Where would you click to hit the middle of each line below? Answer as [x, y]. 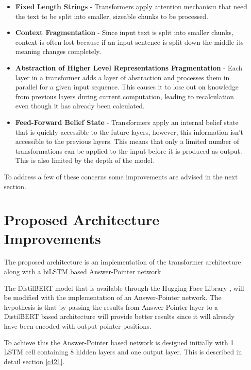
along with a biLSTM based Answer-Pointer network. [84, 271]
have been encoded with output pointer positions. [78, 326]
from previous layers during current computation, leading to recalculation [125, 96]
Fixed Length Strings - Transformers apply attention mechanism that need [131, 6]
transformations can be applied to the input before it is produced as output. [129, 150]
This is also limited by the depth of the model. [85, 160]
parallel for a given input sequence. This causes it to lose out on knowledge [127, 87]
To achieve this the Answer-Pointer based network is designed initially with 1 [119, 342]
